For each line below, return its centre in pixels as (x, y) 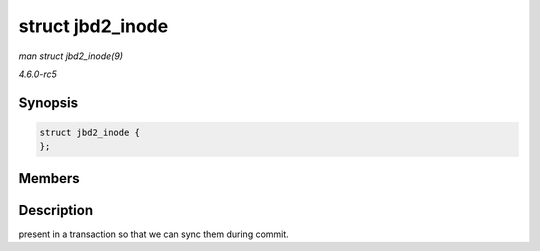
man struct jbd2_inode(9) (71, 56)
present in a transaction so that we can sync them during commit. (153, 234)
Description (56, 210)
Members (49, 178)
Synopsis (48, 102)
